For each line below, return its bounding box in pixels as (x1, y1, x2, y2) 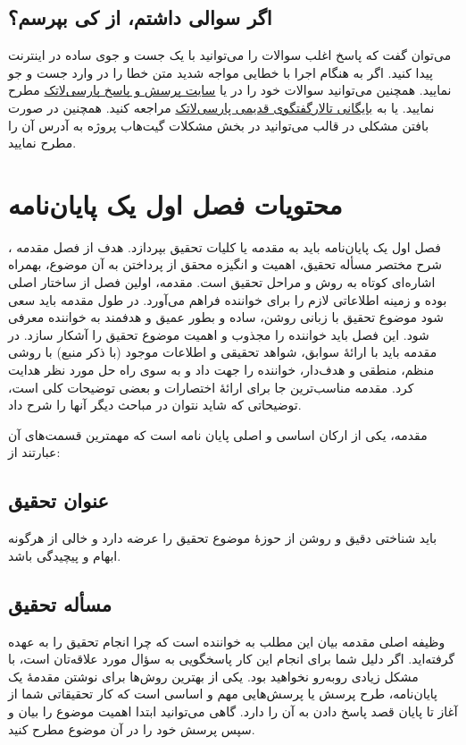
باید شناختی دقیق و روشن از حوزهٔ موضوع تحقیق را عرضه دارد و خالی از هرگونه (8, 529, 437, 547)
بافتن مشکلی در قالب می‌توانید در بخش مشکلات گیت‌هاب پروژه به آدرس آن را (8, 115, 429, 134)
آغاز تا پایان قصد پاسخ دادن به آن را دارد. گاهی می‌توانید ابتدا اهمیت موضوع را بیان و (8, 701, 458, 720)
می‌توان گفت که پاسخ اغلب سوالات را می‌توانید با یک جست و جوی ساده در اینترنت (8, 46, 452, 64)
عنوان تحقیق (8, 487, 109, 514)
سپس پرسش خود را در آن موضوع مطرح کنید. (8, 719, 255, 738)
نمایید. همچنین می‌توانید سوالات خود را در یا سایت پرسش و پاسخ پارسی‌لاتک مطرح (8, 80, 452, 99)
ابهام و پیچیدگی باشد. (8, 546, 121, 564)
